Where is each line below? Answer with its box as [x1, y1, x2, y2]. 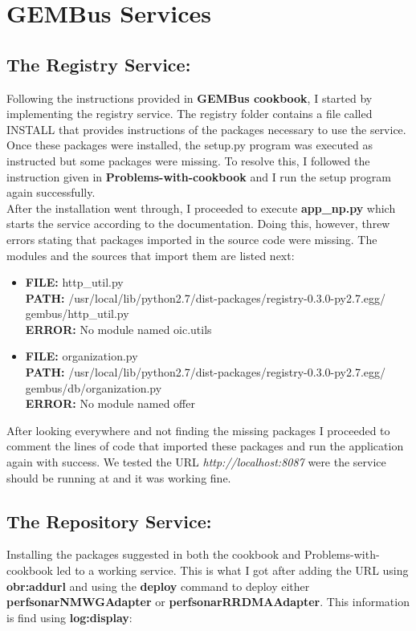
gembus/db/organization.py [25, 379, 162, 396]
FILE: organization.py [25, 348, 138, 364]
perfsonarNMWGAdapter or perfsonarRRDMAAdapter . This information [6, 593, 410, 610]
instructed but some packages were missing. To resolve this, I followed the [6, 152, 370, 169]
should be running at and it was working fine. [6, 469, 231, 486]
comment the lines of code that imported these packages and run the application [6, 438, 404, 454]
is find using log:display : [6, 609, 133, 625]
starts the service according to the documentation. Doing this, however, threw [6, 215, 390, 232]
